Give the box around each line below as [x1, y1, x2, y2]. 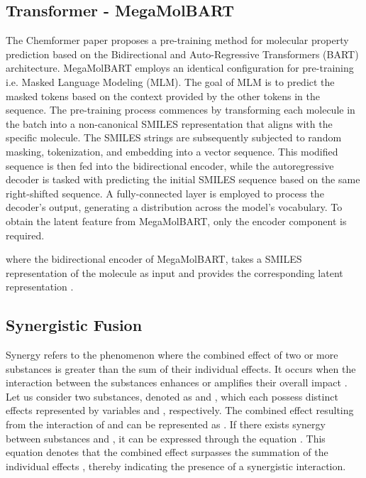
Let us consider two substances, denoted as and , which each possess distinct [6, 389, 338, 403]
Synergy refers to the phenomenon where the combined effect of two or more [6, 347, 338, 362]
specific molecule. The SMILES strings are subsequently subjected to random [6, 130, 342, 145]
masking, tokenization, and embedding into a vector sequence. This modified [6, 143, 338, 158]
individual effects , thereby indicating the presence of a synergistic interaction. [6, 458, 346, 473]
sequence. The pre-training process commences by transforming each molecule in [6, 102, 355, 117]
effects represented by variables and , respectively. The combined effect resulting [6, 403, 354, 418]
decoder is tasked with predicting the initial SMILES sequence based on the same [6, 172, 360, 187]
